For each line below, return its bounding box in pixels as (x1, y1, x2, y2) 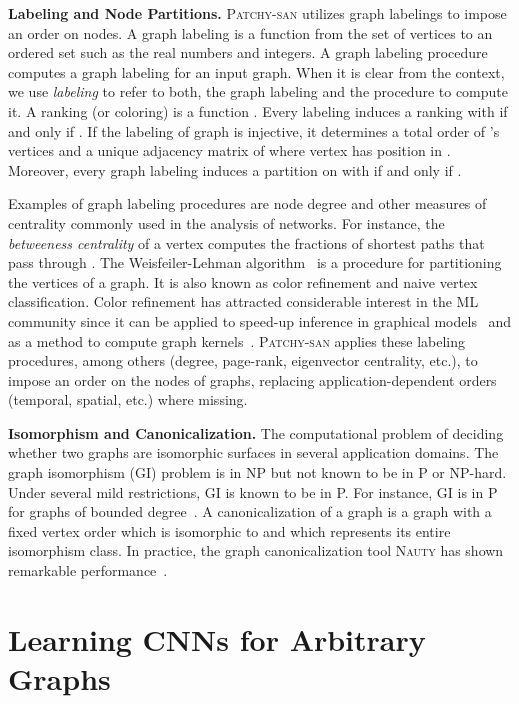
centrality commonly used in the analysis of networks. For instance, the (8, 212, 445, 233)
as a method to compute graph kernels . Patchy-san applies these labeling (8, 330, 466, 351)
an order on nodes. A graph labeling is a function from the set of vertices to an (8, 22, 493, 43)
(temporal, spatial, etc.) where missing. (8, 389, 248, 410)
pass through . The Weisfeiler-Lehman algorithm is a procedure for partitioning (8, 252, 502, 273)
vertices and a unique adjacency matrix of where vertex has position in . (8, 140, 451, 161)
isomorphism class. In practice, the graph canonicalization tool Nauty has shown (8, 540, 504, 561)
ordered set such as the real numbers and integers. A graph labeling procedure (8, 42, 488, 63)
